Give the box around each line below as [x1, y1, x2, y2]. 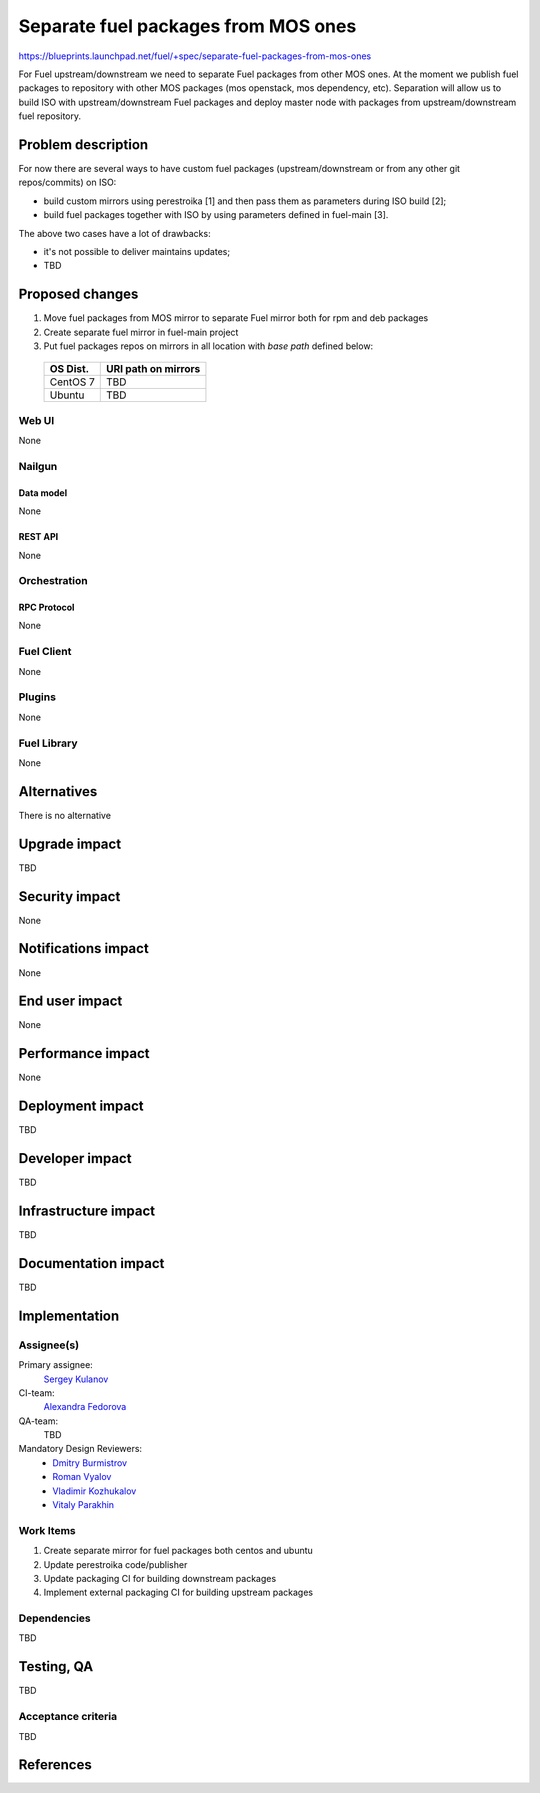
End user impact [18, 993, 123, 1010]
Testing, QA [18, 1658, 94, 1675]
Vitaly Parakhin [52, 1499, 115, 1511]
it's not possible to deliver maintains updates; [43, 245, 230, 257]
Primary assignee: [18, 1359, 94, 1371]
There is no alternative [18, 809, 112, 821]
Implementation [18, 1307, 120, 1324]
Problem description [18, 136, 149, 153]
